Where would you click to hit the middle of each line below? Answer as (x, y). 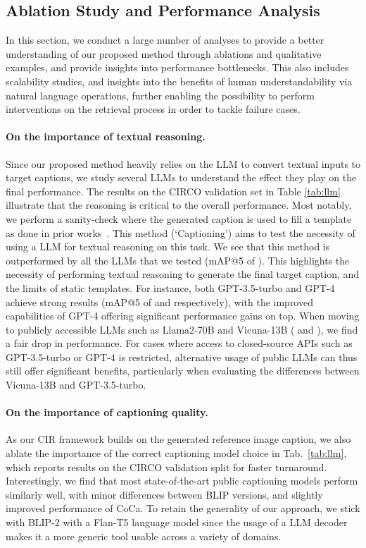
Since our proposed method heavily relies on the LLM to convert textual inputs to (183, 163)
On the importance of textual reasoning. (106, 136)
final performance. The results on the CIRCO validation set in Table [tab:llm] (173, 191)
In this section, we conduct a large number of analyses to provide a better (165, 40)
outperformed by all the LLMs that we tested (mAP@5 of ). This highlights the (178, 260)
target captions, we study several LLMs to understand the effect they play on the (181, 177)
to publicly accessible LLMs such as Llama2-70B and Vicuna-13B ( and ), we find (182, 329)
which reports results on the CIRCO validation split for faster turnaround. (166, 467)
